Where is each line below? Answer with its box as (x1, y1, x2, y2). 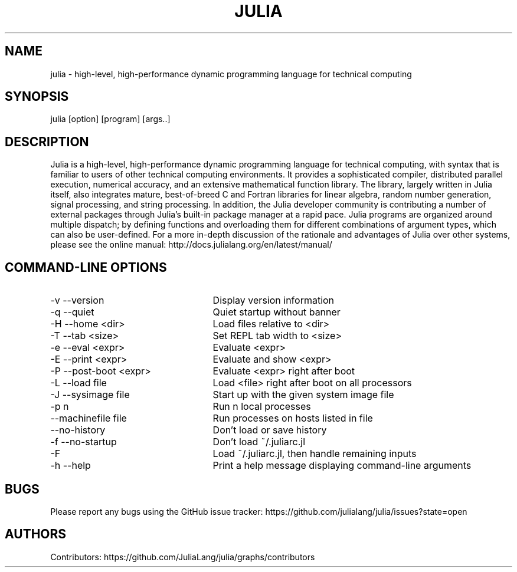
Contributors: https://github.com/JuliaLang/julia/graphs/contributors (50, 551, 315, 562)
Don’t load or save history (212, 424, 327, 436)
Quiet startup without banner (212, 306, 341, 318)
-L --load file (50, 377, 107, 389)
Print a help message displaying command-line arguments (212, 459, 472, 472)
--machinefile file (50, 412, 127, 425)
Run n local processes (212, 400, 311, 413)
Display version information (212, 294, 335, 307)
